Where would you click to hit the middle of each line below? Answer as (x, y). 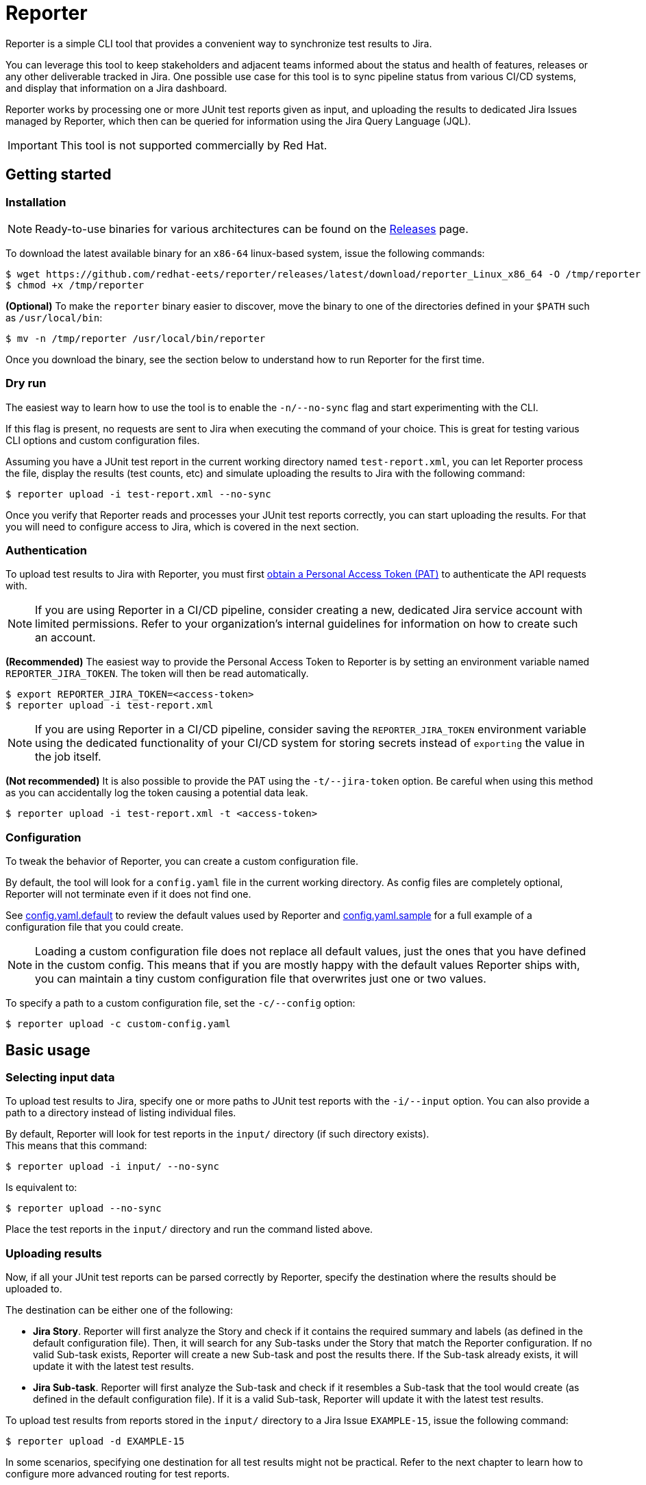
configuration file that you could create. (95, 927)
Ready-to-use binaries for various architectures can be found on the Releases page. (252, 229)
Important (33, 145)
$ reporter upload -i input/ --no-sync (112, 1167)
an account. (65, 638)
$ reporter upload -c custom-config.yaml (118, 1024)
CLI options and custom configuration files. (103, 440)
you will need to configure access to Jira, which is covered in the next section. (182, 526)
